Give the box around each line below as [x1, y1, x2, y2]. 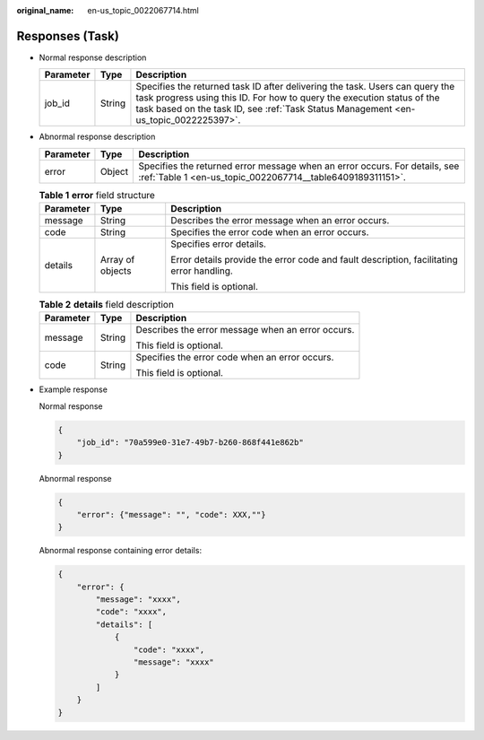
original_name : [16, 5, 74, 15]
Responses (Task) [16, 28, 120, 44]
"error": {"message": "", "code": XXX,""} [76, 509, 266, 519]
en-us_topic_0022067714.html [87, 5, 199, 15]
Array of [99, 254, 135, 266]
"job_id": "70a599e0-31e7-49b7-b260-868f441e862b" [76, 438, 304, 448]
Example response [39, 384, 108, 395]
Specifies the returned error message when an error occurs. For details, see [138, 160, 460, 172]
